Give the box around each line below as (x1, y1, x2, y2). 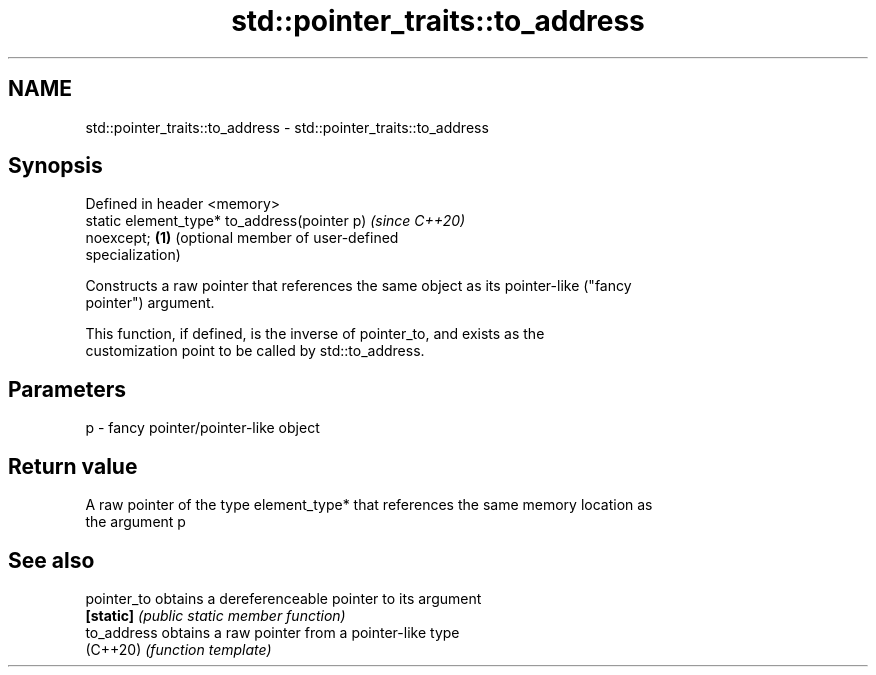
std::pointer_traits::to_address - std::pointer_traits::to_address (85, 118, 489, 136)
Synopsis (8, 153, 103, 179)
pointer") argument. (85, 294, 215, 312)
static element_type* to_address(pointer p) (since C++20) (85, 212, 466, 230)
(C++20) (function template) (85, 640, 272, 658)
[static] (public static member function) (85, 606, 346, 624)
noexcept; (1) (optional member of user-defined (85, 229, 399, 247)
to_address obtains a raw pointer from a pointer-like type (85, 623, 460, 641)
